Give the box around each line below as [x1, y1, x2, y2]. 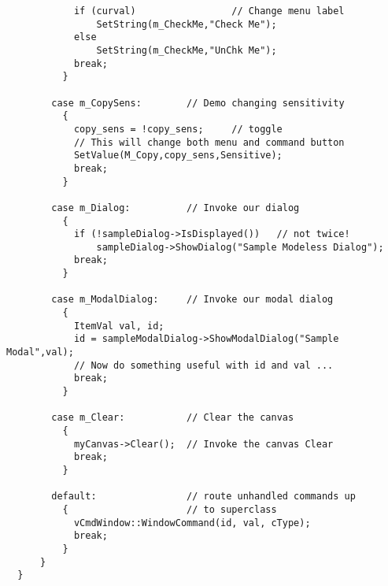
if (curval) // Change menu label [73, 6, 345, 17]
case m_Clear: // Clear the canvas [51, 412, 294, 424]
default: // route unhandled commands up [51, 491, 356, 503]
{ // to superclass [62, 503, 277, 515]
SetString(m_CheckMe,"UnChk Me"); [96, 44, 277, 56]
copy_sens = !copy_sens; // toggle [73, 123, 283, 135]
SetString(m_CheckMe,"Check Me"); [96, 18, 277, 30]
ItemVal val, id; [73, 320, 164, 332]
